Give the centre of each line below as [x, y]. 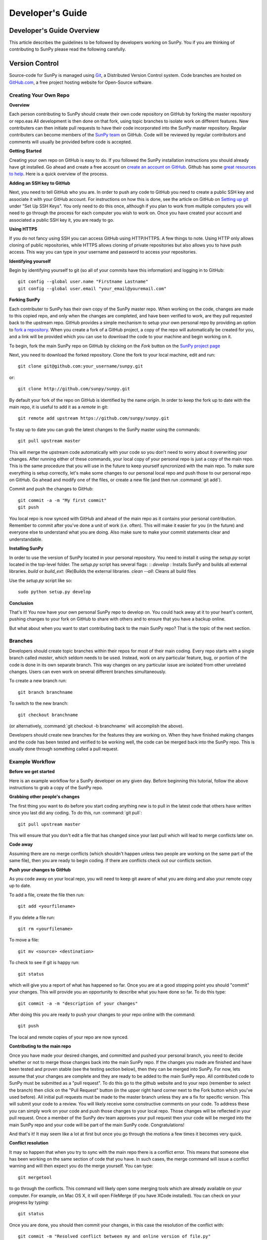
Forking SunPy [25, 300]
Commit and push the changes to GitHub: [51, 489]
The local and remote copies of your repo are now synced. [69, 1037]
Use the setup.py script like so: [41, 580]
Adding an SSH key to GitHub [40, 183]
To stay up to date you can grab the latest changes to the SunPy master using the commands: [105, 430]
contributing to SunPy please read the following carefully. [67, 49]
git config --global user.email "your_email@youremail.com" [92, 288]
